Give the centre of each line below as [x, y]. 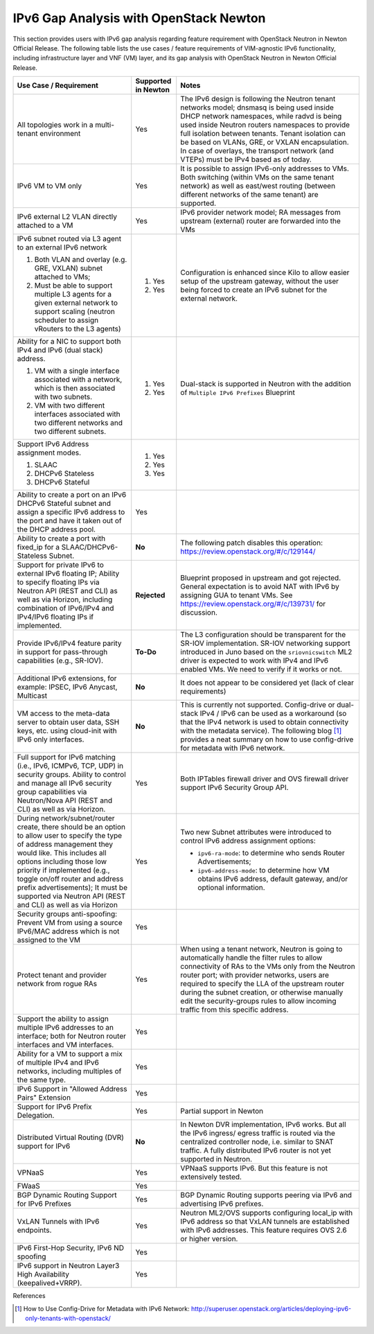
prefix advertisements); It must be [72, 888]
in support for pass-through [62, 652]
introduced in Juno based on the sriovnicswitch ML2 [266, 652]
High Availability [43, 1274]
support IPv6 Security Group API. [234, 788]
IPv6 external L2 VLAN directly [67, 217]
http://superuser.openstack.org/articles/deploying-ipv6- [271, 1308]
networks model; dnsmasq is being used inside [257, 107]
